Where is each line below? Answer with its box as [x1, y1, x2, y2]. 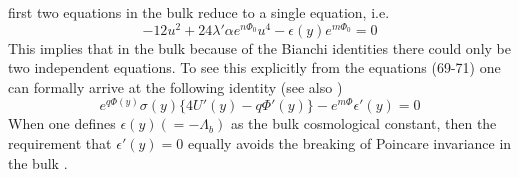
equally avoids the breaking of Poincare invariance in [187, 133, 512, 154]
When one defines [8, 113, 116, 134]
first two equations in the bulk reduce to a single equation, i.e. [8, 2, 390, 22]
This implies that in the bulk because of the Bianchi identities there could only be [8, 37, 511, 58]
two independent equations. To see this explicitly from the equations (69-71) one [8, 57, 501, 78]
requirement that [8, 133, 112, 154]
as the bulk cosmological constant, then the [230, 113, 497, 134]
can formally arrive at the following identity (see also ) [8, 76, 343, 97]
